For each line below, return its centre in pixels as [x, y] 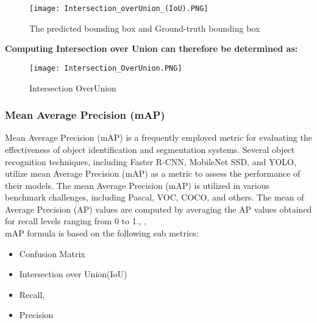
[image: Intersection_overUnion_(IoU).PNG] [119, 9]
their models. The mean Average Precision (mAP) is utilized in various [137, 185]
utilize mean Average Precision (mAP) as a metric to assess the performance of [153, 173]
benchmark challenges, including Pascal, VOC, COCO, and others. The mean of [155, 197]
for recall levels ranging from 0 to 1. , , [76, 221]
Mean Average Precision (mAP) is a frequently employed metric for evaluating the [158, 137]
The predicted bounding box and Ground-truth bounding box [145, 28]
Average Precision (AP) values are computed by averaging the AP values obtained [158, 209]
